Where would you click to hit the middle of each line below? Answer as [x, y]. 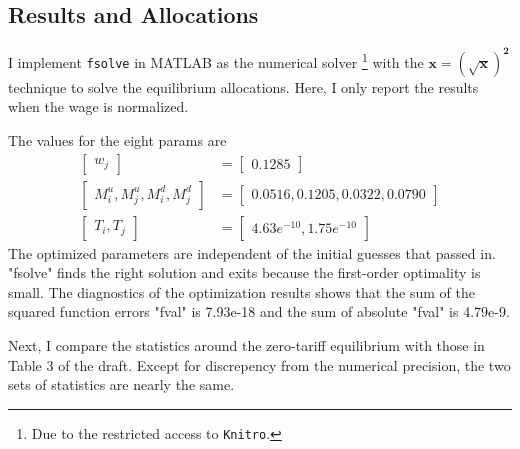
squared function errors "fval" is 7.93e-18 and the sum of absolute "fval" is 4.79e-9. [259, 311]
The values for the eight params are [117, 139]
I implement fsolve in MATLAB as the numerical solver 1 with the [216, 60]
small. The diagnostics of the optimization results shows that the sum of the [241, 291]
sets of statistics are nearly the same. [121, 384]
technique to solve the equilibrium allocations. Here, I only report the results [243, 86]
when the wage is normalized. [98, 106]
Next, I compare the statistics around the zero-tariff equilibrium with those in [246, 344]
